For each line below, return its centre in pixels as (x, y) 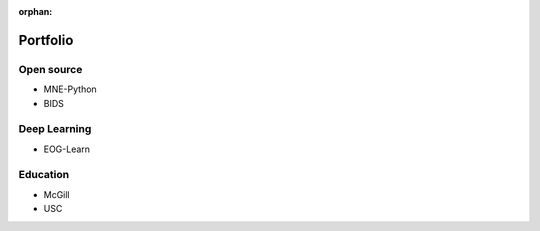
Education (44, 175)
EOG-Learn (66, 149)
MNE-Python (70, 89)
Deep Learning (55, 129)
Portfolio (46, 40)
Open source (50, 69)
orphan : (35, 11)
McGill (56, 194)
